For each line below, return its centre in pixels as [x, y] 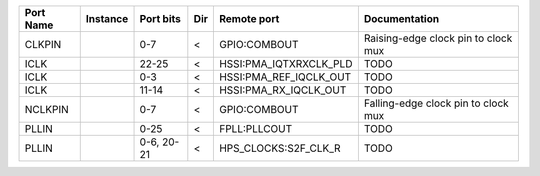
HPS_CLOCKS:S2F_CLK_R [279, 148]
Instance [107, 18]
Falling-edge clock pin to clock [436, 103]
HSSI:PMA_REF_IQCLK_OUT [285, 77]
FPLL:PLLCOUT [255, 128]
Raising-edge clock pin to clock [438, 38]
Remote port [249, 18]
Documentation [401, 18]
